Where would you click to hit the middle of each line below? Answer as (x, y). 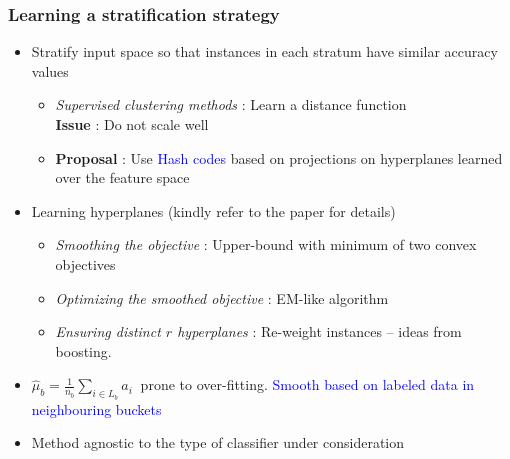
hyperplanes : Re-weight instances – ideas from (319, 331)
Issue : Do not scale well (132, 124)
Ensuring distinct (108, 331)
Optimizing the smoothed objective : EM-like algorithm (222, 297)
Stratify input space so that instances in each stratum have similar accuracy (264, 51)
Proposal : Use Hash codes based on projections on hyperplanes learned (279, 157)
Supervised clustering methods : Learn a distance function (231, 104)
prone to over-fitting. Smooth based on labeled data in (307, 384)
